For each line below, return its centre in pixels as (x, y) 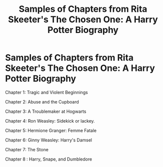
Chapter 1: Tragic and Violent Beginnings (46, 92)
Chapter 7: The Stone (27, 149)
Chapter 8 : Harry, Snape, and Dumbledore (49, 159)
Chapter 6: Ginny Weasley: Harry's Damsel (49, 140)
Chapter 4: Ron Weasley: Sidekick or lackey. (50, 121)
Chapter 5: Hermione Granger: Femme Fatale (51, 130)
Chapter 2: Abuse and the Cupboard (42, 101)
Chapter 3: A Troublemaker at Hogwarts (46, 111)
